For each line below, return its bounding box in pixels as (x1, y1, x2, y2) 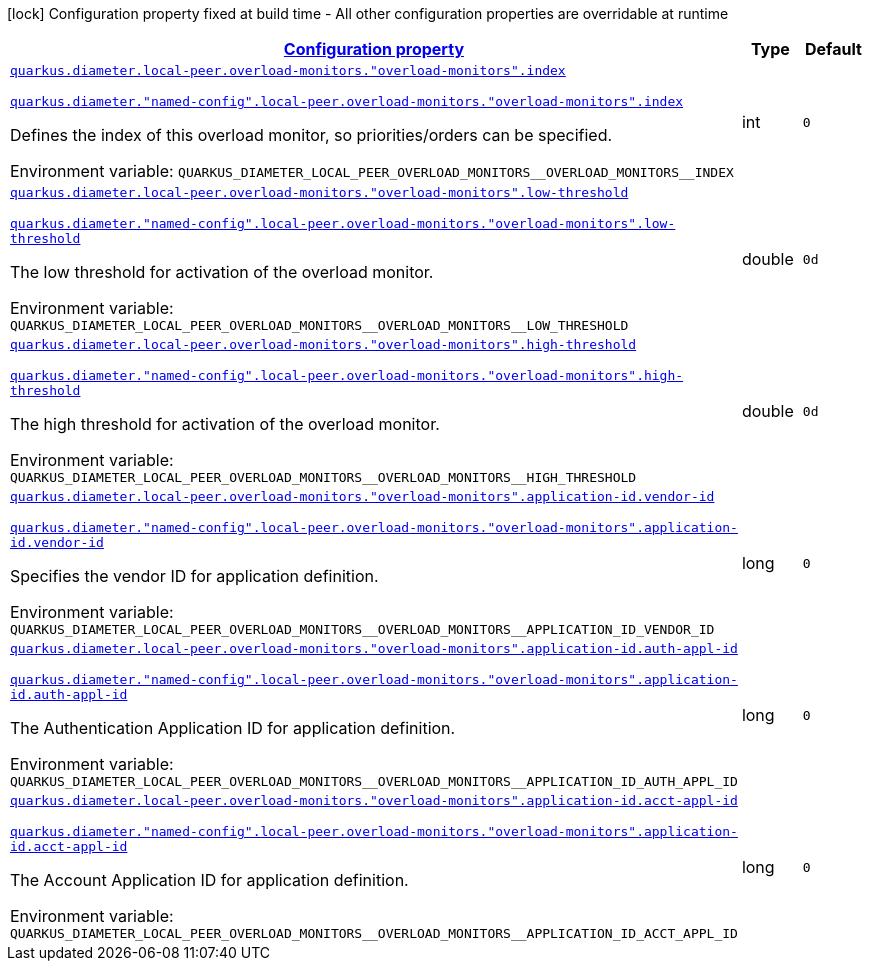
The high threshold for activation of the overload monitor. (10, 414, 440, 434)
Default (805, 39, 862, 59)
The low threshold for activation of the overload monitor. (10, 262, 434, 282)
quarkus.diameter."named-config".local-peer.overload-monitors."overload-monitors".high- (10, 368, 684, 383)
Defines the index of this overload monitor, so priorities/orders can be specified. (10, 125, 613, 145)
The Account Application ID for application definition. (10, 870, 409, 890)
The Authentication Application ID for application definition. (10, 718, 456, 738)
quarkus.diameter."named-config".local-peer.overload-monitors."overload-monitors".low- (10, 216, 676, 231)
